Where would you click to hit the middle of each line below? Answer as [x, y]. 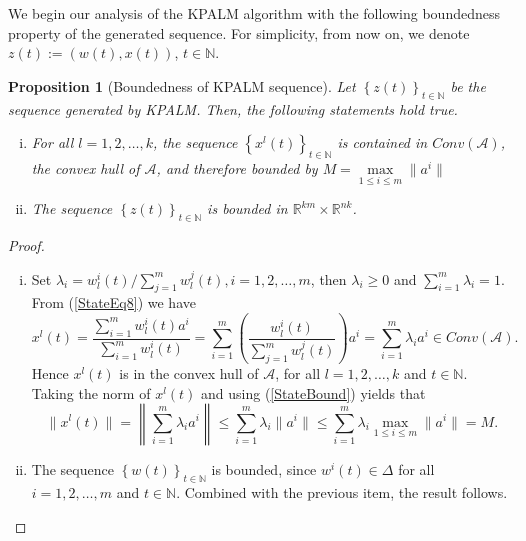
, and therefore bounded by [237, 167]
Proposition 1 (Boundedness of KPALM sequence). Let [182, 85]
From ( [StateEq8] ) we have [113, 302]
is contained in [382, 142]
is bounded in [247, 208]
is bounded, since [264, 469]
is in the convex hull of [189, 373]
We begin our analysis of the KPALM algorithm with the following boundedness [254, 13]
